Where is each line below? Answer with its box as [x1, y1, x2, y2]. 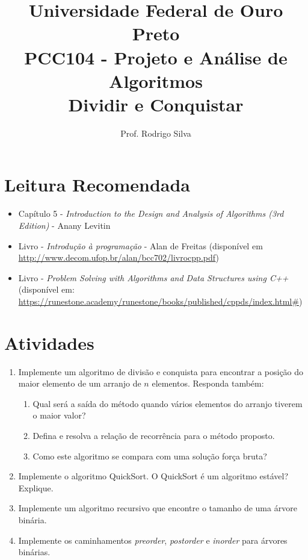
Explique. [18, 481, 54, 494]
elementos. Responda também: [152, 377, 264, 390]
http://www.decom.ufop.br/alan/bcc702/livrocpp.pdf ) [18, 251, 219, 264]
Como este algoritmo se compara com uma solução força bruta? [32, 449, 267, 462]
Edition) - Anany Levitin [18, 219, 111, 231]
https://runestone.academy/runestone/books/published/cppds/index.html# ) [18, 294, 303, 307]
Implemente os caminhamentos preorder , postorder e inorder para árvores [18, 534, 288, 546]
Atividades [4, 330, 94, 355]
